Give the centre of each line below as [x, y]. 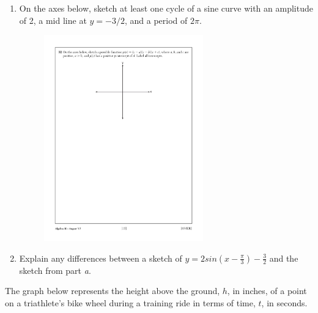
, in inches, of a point [267, 291]
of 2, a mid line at [53, 20]
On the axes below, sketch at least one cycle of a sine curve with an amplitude [166, 8]
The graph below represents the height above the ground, [113, 291]
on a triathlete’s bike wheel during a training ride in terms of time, [130, 302]
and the [284, 258]
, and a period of [156, 20]
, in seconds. [284, 302]
